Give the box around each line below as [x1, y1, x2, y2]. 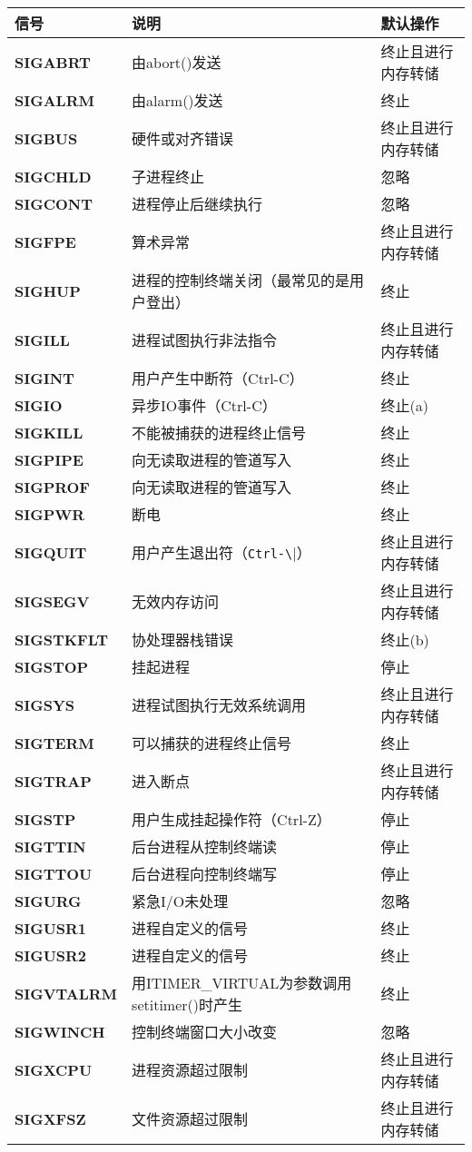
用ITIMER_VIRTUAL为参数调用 [132, 972, 352, 993]
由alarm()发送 [132, 90, 223, 111]
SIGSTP [15, 808, 76, 830]
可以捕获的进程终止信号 [132, 733, 292, 753]
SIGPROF [15, 476, 90, 497]
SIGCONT [15, 192, 93, 214]
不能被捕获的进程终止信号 [132, 422, 307, 443]
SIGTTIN [15, 835, 86, 857]
